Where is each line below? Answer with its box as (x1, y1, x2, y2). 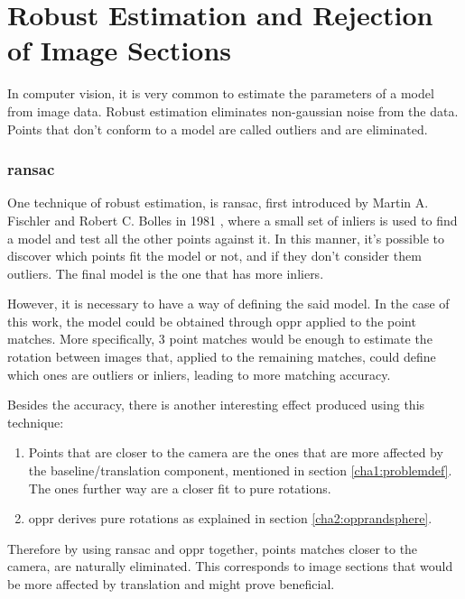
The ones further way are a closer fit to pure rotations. (28, 478, 331, 497)
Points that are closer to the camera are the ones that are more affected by (28, 443, 443, 462)
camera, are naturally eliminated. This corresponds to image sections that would (7, 557, 453, 576)
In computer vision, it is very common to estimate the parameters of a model (7, 84, 434, 103)
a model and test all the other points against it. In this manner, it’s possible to (7, 228, 445, 247)
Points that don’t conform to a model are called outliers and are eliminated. (7, 119, 428, 138)
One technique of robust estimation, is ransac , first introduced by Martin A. (7, 193, 429, 212)
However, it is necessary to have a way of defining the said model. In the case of (7, 294, 450, 313)
